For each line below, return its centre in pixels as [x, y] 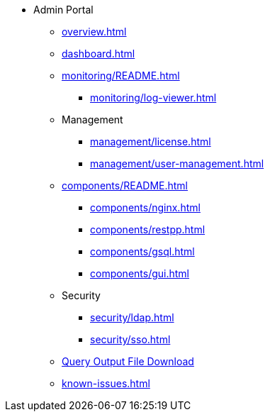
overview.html [94, 32]
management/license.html [151, 141]
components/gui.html [140, 273]
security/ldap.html [132, 317]
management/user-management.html [177, 163]
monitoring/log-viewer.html [153, 98]
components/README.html [125, 185]
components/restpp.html [148, 229]
